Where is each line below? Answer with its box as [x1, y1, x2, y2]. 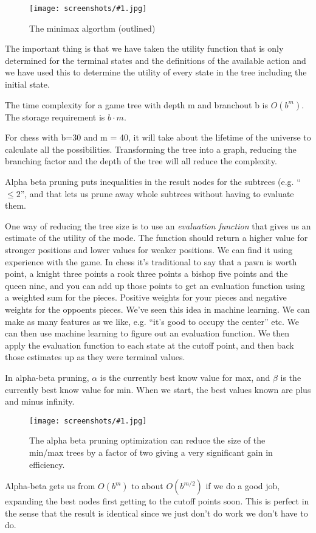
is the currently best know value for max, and [100, 371, 270, 383]
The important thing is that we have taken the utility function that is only [5, 42, 284, 55]
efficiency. [29, 458, 65, 470]
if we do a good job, [205, 479, 280, 492]
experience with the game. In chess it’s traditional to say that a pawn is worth [5, 255, 297, 268]
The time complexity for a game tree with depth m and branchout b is [5, 98, 269, 111]
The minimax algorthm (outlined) [29, 21, 156, 34]
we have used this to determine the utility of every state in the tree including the [5, 66, 307, 78]
